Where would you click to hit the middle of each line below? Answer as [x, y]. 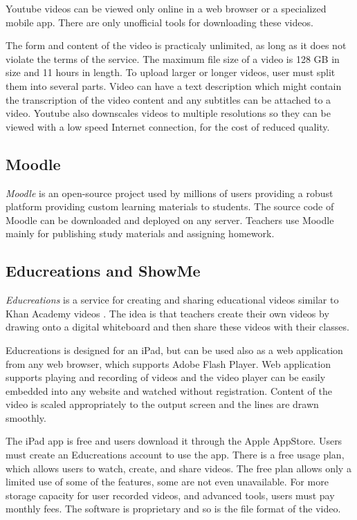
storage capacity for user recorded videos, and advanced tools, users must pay [170, 495]
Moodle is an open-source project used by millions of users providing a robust [170, 193]
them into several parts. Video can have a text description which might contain [174, 85]
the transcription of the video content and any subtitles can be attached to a [168, 99]
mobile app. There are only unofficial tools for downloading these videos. [159, 22]
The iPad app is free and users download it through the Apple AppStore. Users [174, 441]
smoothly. [26, 417]
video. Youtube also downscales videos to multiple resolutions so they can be [168, 113]
